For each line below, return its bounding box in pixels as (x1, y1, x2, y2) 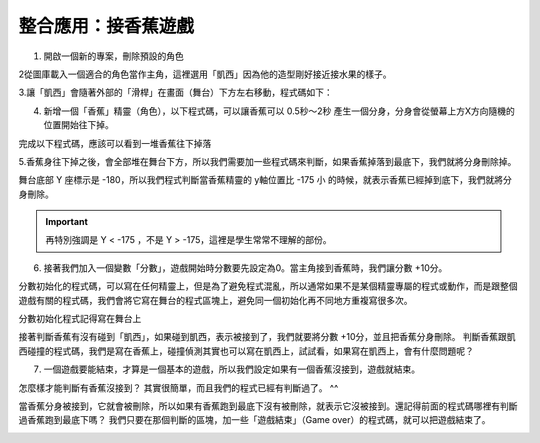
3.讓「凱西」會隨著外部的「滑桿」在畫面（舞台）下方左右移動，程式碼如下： (18, 86, 334, 99)
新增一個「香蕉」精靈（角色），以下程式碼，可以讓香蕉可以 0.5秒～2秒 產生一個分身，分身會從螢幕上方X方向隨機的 (43, 105, 515, 117)
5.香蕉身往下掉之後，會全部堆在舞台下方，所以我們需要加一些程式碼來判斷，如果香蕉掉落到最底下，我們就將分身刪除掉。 (18, 155, 517, 167)
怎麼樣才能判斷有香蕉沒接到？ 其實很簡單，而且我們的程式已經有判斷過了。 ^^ (18, 381, 339, 394)
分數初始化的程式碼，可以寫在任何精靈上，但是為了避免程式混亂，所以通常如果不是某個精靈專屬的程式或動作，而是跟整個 (18, 280, 518, 292)
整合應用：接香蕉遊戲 (18, 15, 195, 37)
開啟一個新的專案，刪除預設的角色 (43, 50, 184, 62)
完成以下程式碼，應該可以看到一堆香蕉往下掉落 (18, 137, 212, 149)
